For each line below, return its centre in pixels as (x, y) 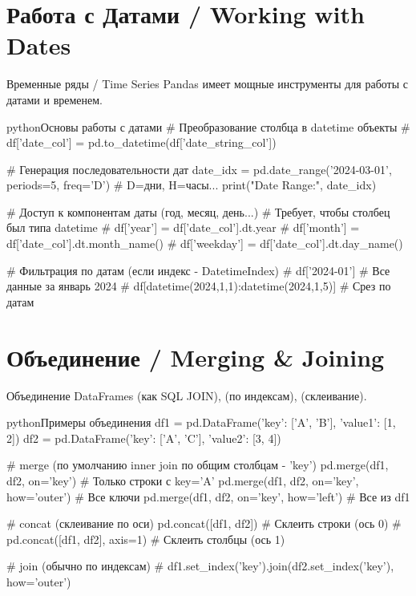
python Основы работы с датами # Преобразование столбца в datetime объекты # (208, 126)
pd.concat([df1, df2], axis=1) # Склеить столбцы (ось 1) (146, 539)
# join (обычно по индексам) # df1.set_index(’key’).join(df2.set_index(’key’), (200, 566)
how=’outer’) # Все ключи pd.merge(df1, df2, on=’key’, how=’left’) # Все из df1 (208, 496)
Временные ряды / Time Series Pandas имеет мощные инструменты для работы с (208, 84)
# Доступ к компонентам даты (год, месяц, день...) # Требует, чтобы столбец (198, 211)
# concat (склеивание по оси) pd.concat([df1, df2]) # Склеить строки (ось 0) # (204, 523)
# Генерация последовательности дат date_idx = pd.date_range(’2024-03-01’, (199, 169)
